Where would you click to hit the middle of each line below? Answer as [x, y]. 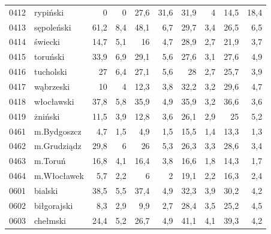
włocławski [54, 101]
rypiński [49, 12]
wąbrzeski [52, 86]
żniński [47, 116]
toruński [49, 57]
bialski [46, 190]
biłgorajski [54, 205]
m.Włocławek [59, 176]
